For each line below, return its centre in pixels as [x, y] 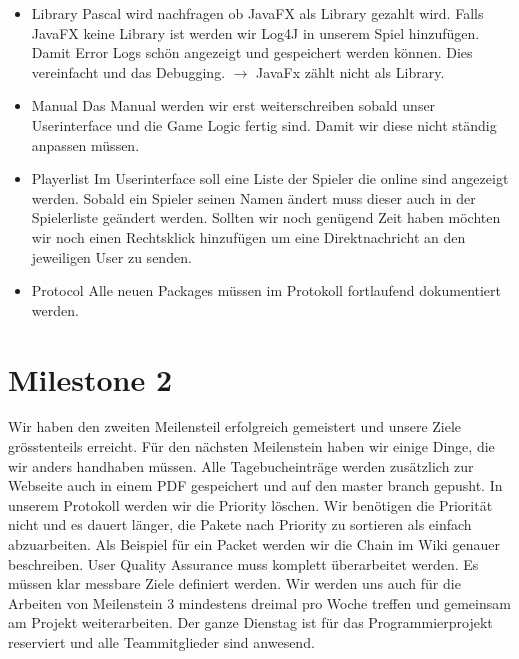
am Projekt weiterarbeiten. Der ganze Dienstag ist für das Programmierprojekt [250, 622]
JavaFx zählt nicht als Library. [350, 71]
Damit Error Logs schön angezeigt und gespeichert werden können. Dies [252, 52]
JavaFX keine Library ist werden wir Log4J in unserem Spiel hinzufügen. [255, 32]
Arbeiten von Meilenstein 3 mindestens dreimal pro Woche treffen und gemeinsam [259, 602]
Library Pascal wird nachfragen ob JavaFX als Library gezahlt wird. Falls [257, 13]
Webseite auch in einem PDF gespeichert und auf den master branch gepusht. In [255, 485]
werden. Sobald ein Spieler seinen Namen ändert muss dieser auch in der [253, 197]
